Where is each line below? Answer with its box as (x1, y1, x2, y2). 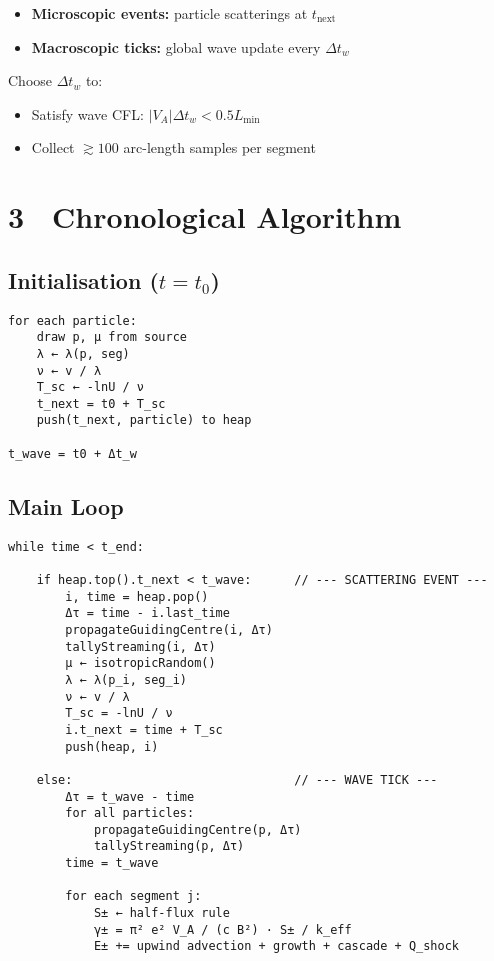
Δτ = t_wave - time (65, 789, 195, 804)
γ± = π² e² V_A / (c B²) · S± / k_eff (93, 922, 352, 937)
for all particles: (65, 806, 195, 821)
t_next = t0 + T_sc (36, 396, 166, 411)
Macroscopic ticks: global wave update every (31, 36, 321, 57)
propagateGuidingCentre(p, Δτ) (93, 822, 302, 837)
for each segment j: (65, 889, 202, 904)
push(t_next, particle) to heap (36, 413, 252, 428)
